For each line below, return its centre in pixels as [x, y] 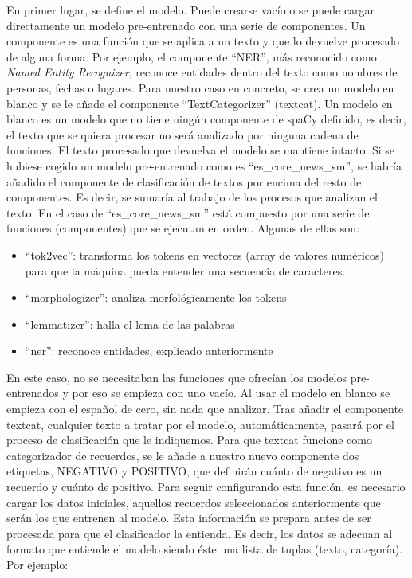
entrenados [33, 393]
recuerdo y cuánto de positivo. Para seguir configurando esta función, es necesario [206, 487]
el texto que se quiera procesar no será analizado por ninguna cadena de [182, 134]
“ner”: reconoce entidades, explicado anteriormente [149, 351]
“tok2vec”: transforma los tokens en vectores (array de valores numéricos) [205, 254]
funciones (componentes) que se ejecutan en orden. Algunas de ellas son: [183, 228]
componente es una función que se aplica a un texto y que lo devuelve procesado [203, 41]
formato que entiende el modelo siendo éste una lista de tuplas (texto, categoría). [204, 549]
